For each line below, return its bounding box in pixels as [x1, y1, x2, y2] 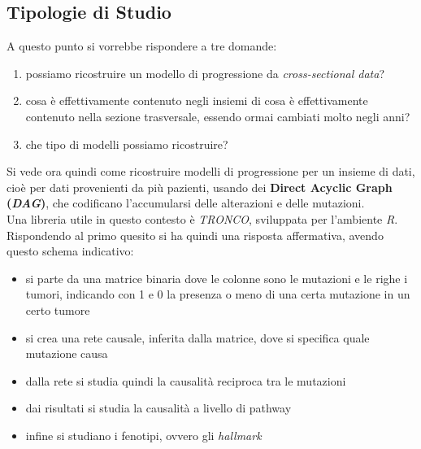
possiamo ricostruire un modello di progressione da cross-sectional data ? [25, 64, 384, 81]
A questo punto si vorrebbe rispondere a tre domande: [7, 37, 277, 54]
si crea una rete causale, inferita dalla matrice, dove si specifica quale [25, 329, 370, 346]
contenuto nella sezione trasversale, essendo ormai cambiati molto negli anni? [25, 107, 410, 124]
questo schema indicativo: [7, 242, 134, 259]
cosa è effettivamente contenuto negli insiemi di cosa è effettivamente [25, 92, 368, 109]
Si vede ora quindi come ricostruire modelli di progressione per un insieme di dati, [7, 163, 415, 180]
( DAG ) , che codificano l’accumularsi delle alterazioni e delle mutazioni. [7, 194, 365, 211]
